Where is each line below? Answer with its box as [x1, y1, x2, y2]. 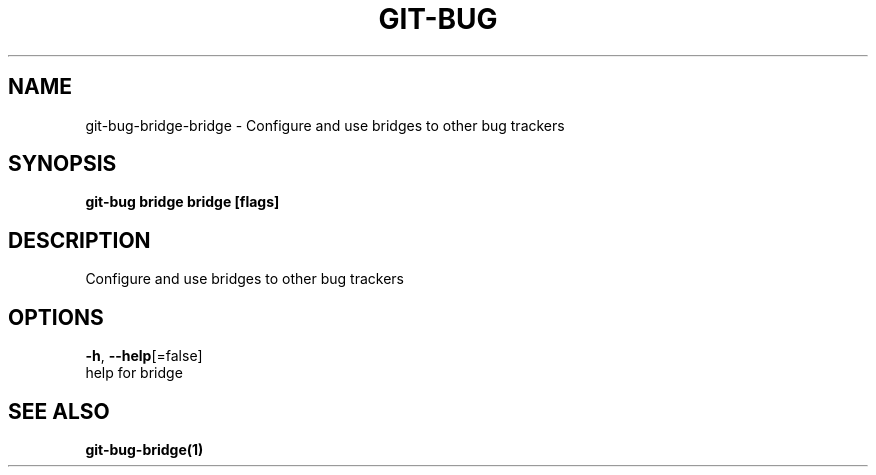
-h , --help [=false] [85, 347, 203, 365]
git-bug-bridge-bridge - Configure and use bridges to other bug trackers [85, 116, 565, 134]
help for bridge [85, 364, 183, 382]
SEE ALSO [8, 398, 110, 424]
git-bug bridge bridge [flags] [85, 193, 280, 211]
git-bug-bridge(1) [85, 440, 204, 458]
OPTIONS [8, 304, 104, 330]
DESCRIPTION [8, 227, 151, 253]
